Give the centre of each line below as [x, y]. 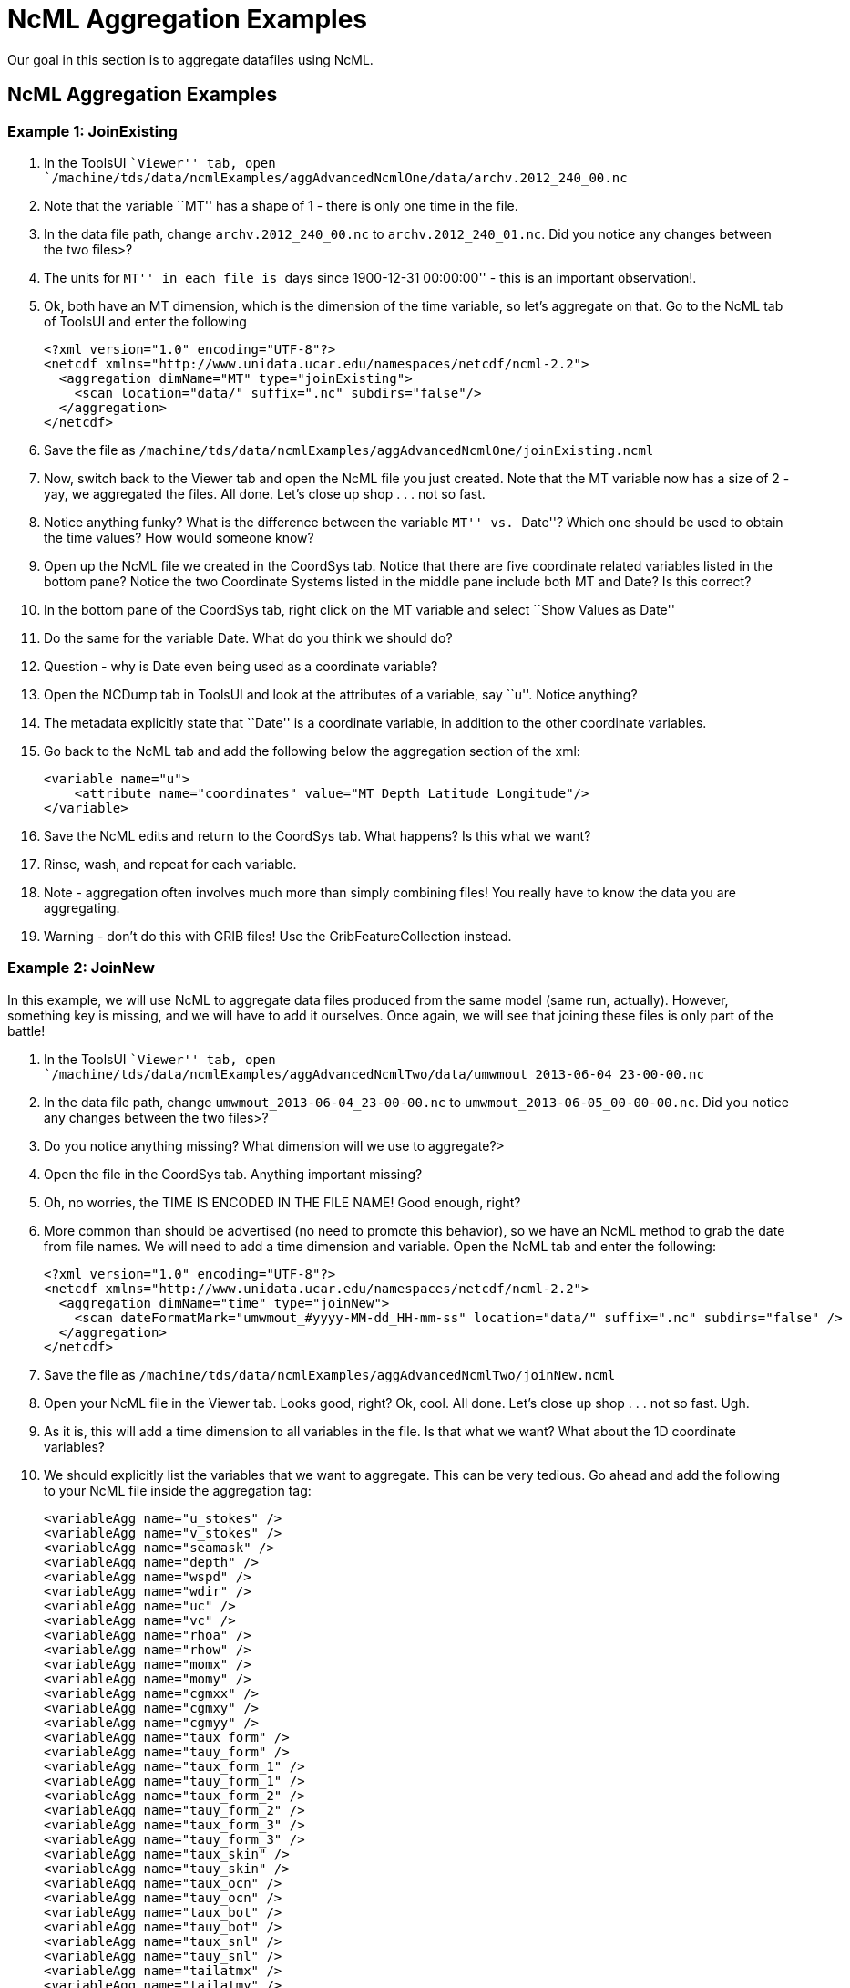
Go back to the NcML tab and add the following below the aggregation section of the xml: [312, 751]
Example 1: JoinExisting [92, 131]
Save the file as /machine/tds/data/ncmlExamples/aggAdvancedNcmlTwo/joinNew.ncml [330, 1374]
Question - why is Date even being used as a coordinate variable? [241, 666]
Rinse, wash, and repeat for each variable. [170, 864]
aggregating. [82, 907]
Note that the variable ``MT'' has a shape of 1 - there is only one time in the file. [281, 205]
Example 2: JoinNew [81, 968]
